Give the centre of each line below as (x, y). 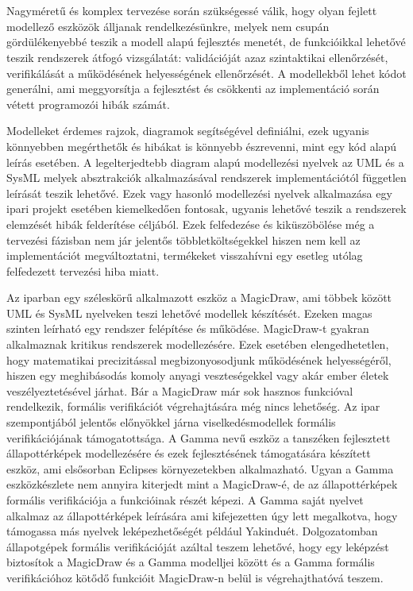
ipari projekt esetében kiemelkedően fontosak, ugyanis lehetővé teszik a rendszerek (206, 209)
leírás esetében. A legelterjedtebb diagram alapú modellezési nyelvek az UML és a (205, 162)
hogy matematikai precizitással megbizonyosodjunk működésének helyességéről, (199, 359)
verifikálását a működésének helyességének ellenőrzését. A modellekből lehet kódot (206, 73)
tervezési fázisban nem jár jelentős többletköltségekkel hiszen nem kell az (183, 239)
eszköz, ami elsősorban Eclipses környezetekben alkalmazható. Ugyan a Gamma (200, 468)
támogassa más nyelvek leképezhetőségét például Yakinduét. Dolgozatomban (192, 531)
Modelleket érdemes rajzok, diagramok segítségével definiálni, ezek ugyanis (188, 131)
